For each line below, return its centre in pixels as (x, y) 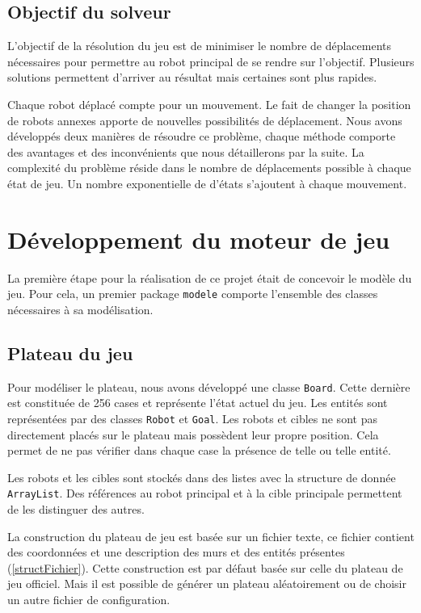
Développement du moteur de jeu (199, 239)
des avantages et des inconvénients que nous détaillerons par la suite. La (186, 151)
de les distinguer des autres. (76, 509)
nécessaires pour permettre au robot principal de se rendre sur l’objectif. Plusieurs (211, 61)
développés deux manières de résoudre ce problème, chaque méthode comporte (202, 136)
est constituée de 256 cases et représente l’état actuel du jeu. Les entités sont (198, 403)
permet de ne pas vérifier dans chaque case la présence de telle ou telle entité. (199, 450)
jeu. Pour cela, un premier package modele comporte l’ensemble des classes (193, 294)
